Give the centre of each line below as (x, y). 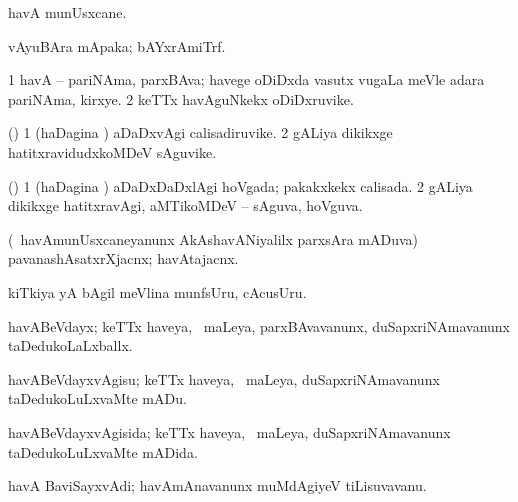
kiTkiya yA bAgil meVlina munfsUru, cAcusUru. (157, 291)
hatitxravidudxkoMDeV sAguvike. (112, 151)
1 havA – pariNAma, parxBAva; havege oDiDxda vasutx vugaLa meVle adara (246, 79)
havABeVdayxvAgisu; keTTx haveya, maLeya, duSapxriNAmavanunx (224, 378)
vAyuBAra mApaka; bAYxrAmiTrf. (117, 45)
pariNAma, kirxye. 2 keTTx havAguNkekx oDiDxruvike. (181, 98)
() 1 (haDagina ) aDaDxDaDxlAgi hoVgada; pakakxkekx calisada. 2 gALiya (240, 185)
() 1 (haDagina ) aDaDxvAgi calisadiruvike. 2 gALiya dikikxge (200, 132)
